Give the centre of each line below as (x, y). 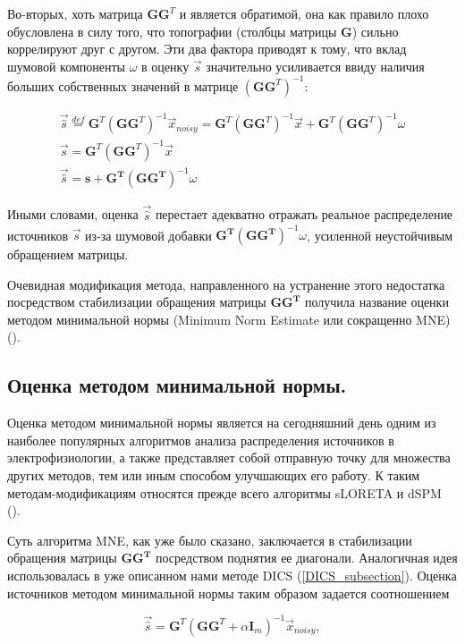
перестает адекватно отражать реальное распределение (304, 214)
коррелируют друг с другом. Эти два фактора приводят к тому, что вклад (207, 49)
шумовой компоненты (67, 66)
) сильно (375, 31)
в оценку (165, 66)
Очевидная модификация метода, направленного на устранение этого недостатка (226, 284)
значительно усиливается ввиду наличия (315, 66)
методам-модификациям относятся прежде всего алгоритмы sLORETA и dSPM (224, 492)
